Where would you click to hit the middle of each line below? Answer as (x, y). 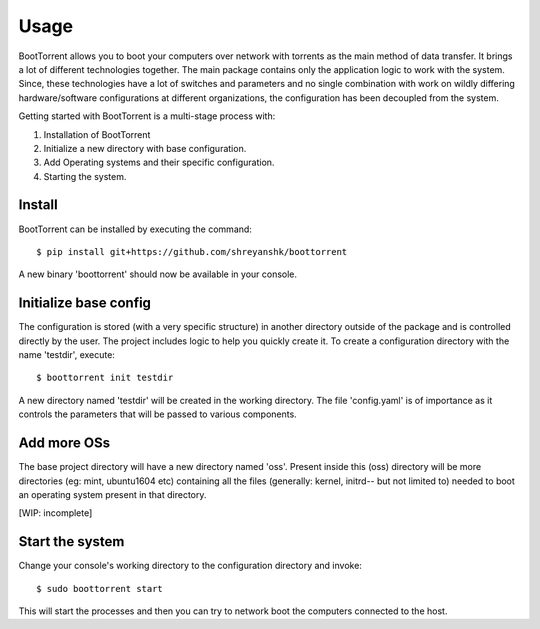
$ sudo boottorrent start (100, 588)
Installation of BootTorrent (97, 134)
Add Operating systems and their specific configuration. (159, 162)
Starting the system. (85, 176)
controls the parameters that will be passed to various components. (157, 414)
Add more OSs (64, 443)
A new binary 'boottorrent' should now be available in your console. (158, 274)
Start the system (71, 541)
